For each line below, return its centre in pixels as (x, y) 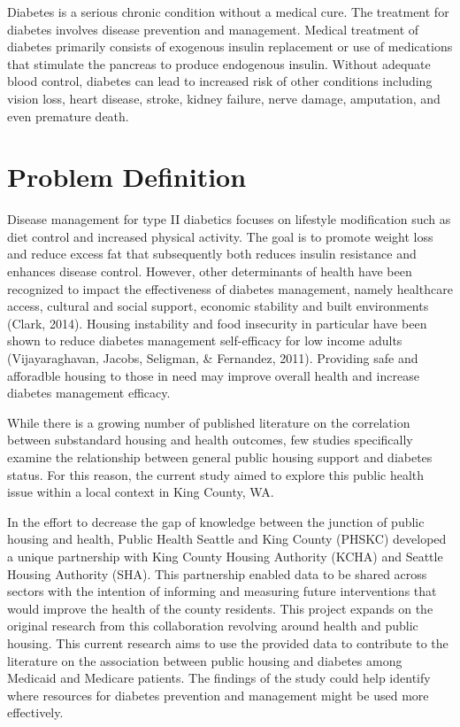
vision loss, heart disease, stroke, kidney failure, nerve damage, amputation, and (224, 98)
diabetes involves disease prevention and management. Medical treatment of (213, 29)
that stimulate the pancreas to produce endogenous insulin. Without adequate (219, 63)
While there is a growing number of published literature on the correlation (209, 422)
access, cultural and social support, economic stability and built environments (218, 306)
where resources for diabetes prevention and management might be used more (218, 695)
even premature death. (68, 116)
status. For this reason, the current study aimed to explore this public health (216, 474)
